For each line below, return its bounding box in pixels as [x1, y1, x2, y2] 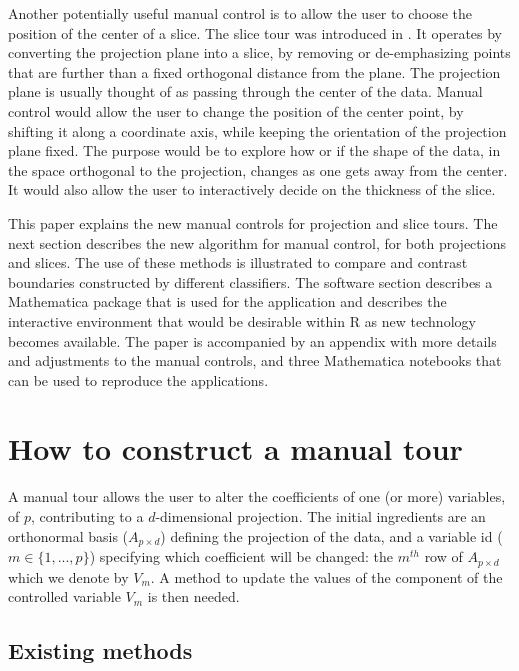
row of [424, 546, 463, 567]
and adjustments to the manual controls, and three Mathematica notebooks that [8, 350, 502, 371]
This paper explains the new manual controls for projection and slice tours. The [8, 212, 498, 233]
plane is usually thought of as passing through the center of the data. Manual [8, 81, 483, 102]
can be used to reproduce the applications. [8, 369, 269, 390]
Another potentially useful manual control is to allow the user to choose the [8, 3, 472, 23]
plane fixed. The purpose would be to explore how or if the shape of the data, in [8, 140, 501, 161]
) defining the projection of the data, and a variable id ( [160, 525, 503, 546]
